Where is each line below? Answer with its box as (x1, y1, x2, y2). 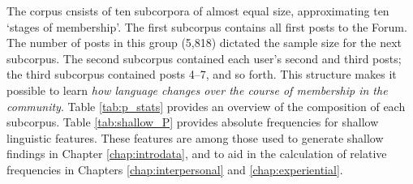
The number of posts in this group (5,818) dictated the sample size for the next (6, 34, 402, 51)
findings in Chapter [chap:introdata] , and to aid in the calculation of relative (6, 145, 387, 162)
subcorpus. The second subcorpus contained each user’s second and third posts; (6, 49, 402, 66)
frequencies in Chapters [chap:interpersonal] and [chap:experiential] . (6, 160, 343, 178)
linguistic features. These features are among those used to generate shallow (6, 129, 384, 146)
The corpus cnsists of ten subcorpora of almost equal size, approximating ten (6, 2, 389, 19)
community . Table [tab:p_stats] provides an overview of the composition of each (6, 97, 406, 114)
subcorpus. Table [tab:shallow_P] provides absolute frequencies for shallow (6, 113, 379, 131)
